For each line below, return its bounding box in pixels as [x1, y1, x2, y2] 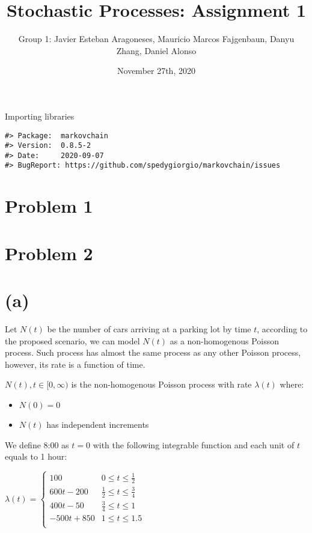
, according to [257, 323, 308, 335]
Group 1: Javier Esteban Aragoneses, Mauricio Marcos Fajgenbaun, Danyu [18, 32, 295, 45]
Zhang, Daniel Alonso [116, 44, 197, 56]
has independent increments [46, 418, 149, 430]
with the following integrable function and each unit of [93, 438, 295, 451]
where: [280, 378, 304, 391]
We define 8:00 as [5, 438, 69, 451]
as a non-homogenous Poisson [170, 334, 280, 347]
